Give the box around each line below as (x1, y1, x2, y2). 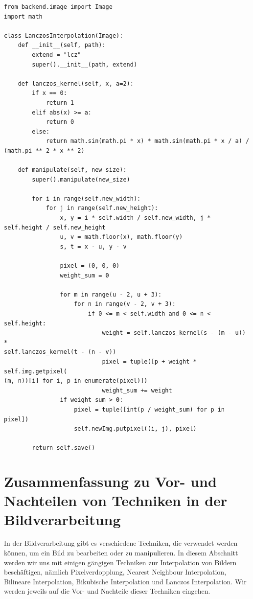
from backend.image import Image (4, 3, 113, 10)
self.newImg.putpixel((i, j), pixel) (74, 425, 197, 433)
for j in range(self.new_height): (46, 205, 158, 212)
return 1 (46, 99, 74, 106)
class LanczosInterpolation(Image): (4, 32, 123, 39)
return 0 (46, 118, 74, 126)
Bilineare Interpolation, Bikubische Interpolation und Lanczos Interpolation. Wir (4, 576, 247, 586)
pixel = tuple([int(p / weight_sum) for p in (74, 406, 225, 413)
